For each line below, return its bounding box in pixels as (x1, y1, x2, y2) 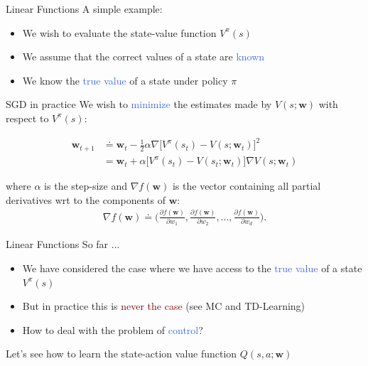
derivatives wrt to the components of (6, 192, 166, 207)
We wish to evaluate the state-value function (22, 25, 217, 40)
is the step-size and (44, 178, 127, 193)
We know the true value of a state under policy (22, 72, 228, 87)
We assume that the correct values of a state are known (22, 49, 265, 64)
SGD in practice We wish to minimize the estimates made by (6, 97, 272, 112)
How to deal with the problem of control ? (22, 322, 203, 337)
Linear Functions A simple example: (6, 1, 163, 16)
